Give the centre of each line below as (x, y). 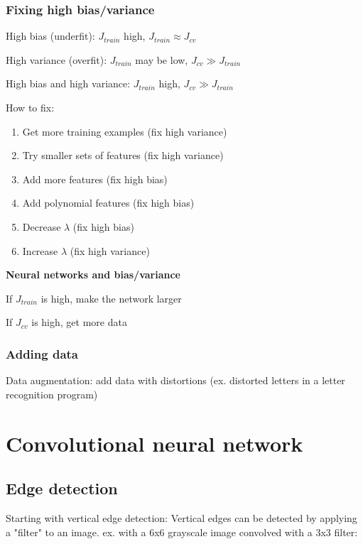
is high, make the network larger (111, 298)
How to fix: (30, 107)
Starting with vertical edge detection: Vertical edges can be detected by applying (181, 517)
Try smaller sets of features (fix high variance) (123, 155)
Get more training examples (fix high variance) (125, 131)
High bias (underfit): (50, 36)
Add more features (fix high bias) (95, 179)
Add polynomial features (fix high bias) (108, 203)
